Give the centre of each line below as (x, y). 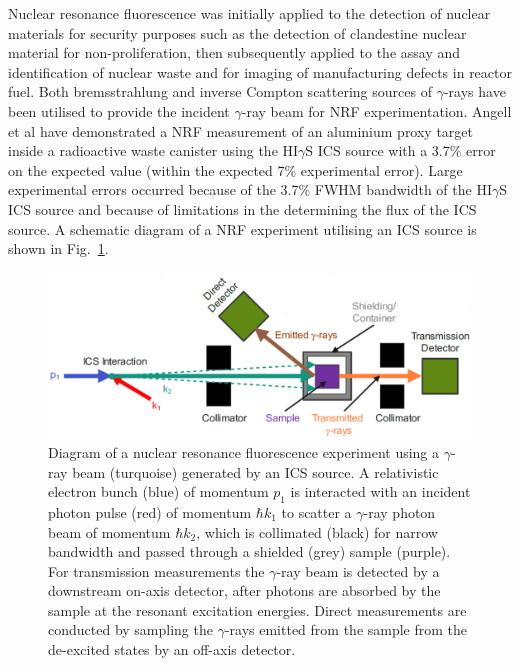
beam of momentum (109, 531)
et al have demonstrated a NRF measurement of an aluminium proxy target (241, 130)
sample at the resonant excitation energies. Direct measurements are (257, 609)
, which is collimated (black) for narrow (317, 531)
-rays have (474, 91)
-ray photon (399, 511)
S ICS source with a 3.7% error (400, 150)
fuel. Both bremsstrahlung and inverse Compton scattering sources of (220, 91)
